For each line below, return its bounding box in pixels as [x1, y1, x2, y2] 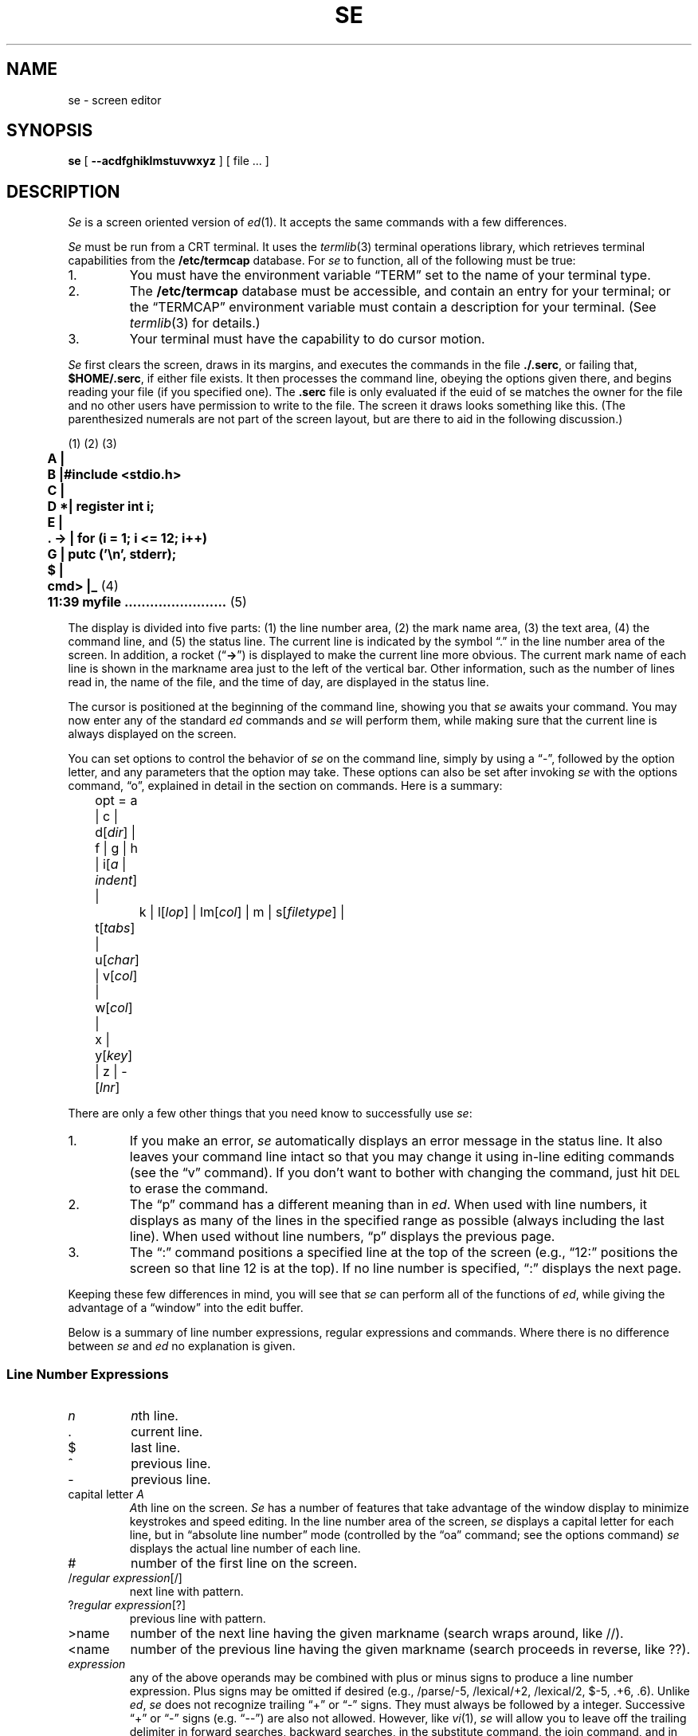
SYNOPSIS [6, 120, 93, 141]
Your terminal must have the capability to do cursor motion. [129, 331, 485, 348]
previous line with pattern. [129, 1612, 266, 1626]
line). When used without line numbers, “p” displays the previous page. [129, 1228, 555, 1245]
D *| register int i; [47, 498, 155, 515]
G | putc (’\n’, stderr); [47, 546, 177, 563]
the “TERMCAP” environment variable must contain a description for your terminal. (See [129, 299, 657, 316]
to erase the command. [129, 1180, 269, 1197]
